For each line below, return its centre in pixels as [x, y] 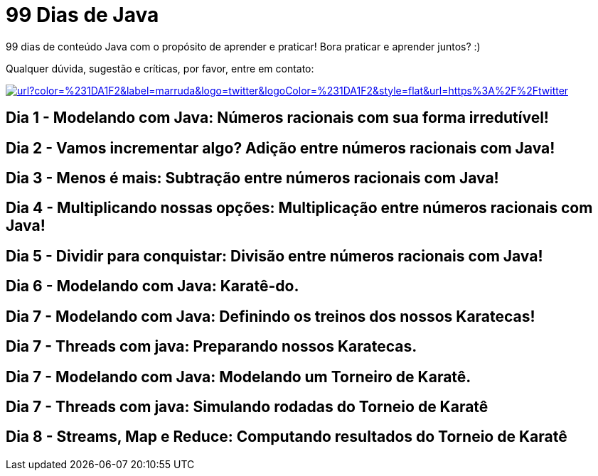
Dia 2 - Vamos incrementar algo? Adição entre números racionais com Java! [281, 148]
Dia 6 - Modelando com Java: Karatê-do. [153, 286]
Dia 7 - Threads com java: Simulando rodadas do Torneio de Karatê [247, 406]
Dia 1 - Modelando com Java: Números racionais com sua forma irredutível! [277, 118]
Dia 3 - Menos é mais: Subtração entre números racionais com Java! [252, 178]
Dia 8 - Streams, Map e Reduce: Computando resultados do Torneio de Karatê [287, 437]
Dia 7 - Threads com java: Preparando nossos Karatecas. [212, 347]
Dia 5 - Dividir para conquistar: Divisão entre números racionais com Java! [274, 256]
